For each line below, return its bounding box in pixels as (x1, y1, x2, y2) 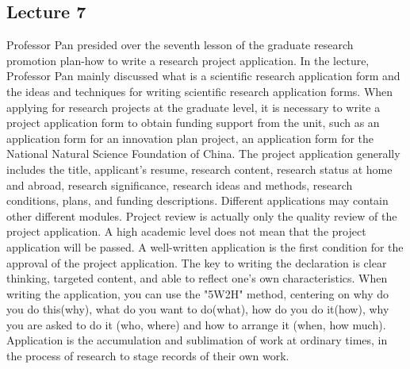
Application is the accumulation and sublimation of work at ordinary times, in (6, 332, 388, 348)
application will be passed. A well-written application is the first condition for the (6, 238, 404, 255)
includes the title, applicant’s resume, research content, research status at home (6, 160, 393, 177)
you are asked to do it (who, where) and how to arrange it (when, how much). (6, 316, 386, 332)
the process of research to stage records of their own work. (6, 348, 289, 364)
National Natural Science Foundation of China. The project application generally (6, 145, 400, 162)
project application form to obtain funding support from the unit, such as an (6, 114, 380, 131)
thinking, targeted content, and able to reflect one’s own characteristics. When (6, 270, 388, 286)
